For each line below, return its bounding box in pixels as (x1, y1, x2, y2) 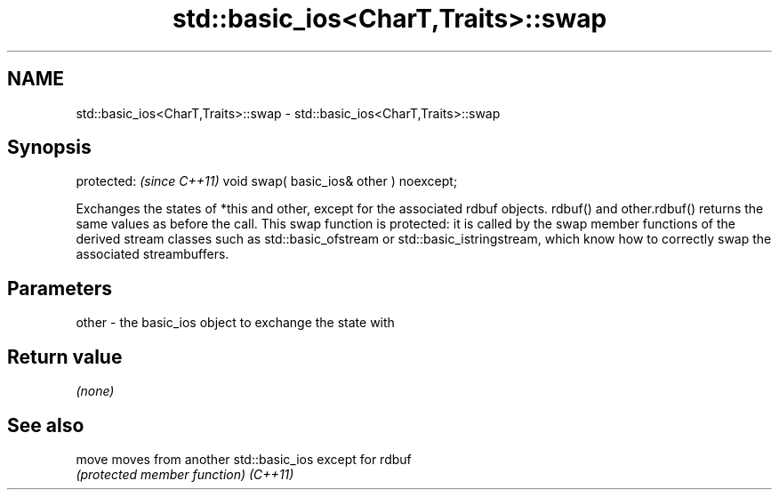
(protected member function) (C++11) (76, 466, 294, 482)
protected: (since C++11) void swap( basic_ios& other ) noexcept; (76, 173, 458, 189)
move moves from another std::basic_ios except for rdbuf (76, 451, 412, 467)
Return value (7, 345, 123, 368)
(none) (76, 383, 115, 399)
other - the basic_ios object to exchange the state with (76, 315, 395, 331)
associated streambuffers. (76, 246, 229, 262)
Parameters (7, 277, 112, 300)
